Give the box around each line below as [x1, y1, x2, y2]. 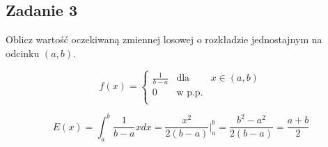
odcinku [6, 45, 40, 60]
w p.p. [176, 88, 203, 98]
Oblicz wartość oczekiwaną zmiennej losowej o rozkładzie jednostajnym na [6, 32, 322, 47]
